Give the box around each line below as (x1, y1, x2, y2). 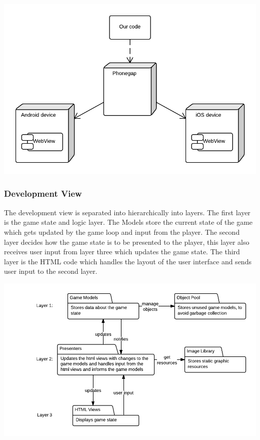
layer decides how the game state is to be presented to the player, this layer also (4, 236, 249, 247)
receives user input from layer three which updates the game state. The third (4, 246, 240, 257)
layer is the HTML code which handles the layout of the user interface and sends (4, 256, 251, 266)
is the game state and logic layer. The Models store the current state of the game (4, 217, 253, 227)
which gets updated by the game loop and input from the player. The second (4, 226, 240, 237)
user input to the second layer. (4, 266, 97, 276)
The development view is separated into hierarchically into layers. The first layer (4, 207, 250, 217)
